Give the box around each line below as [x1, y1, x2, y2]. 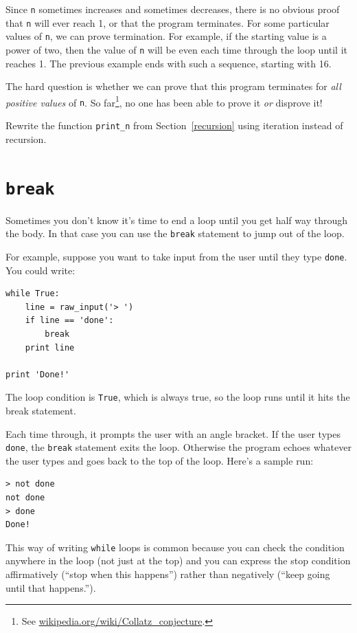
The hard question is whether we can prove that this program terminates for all [5, 79, 341, 93]
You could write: [5, 263, 76, 277]
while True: [5, 289, 60, 299]
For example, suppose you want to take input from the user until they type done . [5, 249, 347, 263]
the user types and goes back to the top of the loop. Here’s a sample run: [5, 453, 314, 467]
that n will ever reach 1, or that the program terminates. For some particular [5, 15, 330, 30]
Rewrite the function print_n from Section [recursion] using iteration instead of [5, 118, 343, 133]
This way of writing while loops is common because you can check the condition [5, 540, 345, 554]
